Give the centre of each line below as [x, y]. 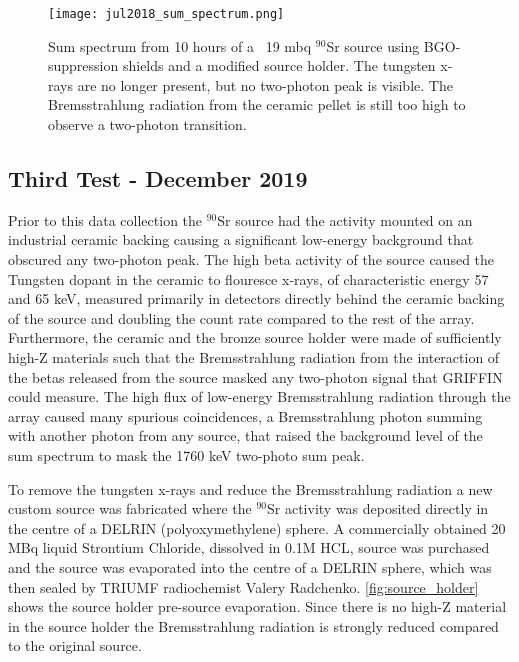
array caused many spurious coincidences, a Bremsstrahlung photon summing [245, 415]
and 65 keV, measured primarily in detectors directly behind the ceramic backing [256, 298]
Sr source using [373, 45]
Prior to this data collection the [105, 219]
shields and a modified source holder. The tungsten [279, 65]
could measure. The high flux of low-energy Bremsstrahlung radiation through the [259, 396]
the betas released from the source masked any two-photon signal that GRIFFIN [255, 376]
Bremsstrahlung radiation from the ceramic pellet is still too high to [257, 104]
